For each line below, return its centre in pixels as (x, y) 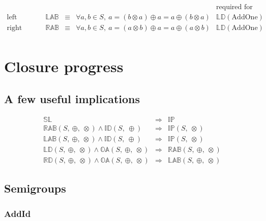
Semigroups (35, 188)
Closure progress (64, 66)
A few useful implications (72, 98)
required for (234, 7)
